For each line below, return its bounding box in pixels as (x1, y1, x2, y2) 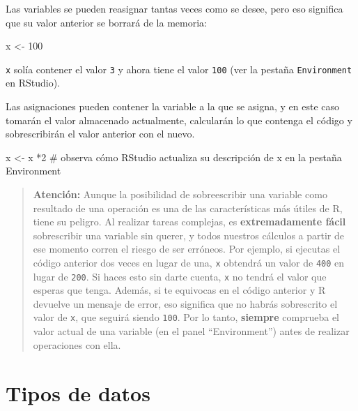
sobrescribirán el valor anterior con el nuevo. (6, 126, 195, 141)
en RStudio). (6, 75, 60, 90)
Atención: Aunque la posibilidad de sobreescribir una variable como (33, 187, 327, 201)
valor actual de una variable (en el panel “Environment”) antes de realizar (33, 324, 350, 338)
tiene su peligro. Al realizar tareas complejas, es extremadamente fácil (33, 214, 346, 229)
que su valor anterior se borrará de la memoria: (6, 15, 207, 29)
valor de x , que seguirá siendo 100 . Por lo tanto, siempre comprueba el (33, 310, 339, 324)
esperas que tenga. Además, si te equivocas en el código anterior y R (33, 283, 326, 297)
